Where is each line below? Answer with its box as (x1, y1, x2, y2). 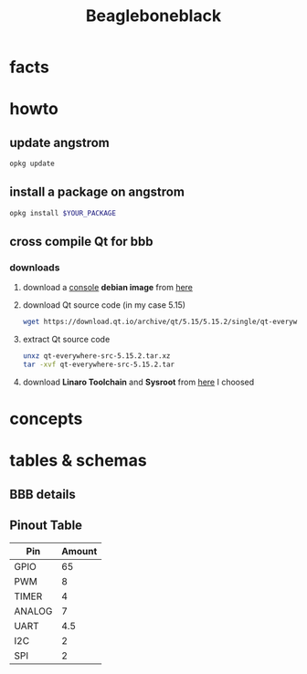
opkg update (9, 159, 55, 169)
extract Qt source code (22, 334, 111, 345)
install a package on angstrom (9, 184, 185, 200)
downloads (9, 261, 60, 274)
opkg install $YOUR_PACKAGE (9, 208, 117, 217)
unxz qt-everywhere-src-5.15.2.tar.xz (22, 352, 171, 361)
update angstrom (9, 134, 110, 151)
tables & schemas (9, 450, 148, 471)
